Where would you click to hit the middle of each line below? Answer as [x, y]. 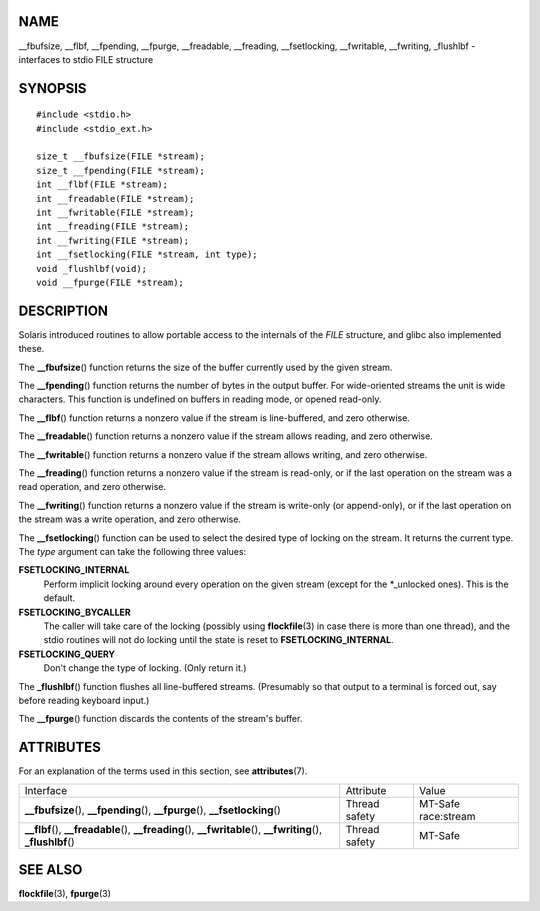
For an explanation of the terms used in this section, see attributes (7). [163, 771]
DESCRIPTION [63, 310]
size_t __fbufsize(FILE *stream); [120, 156]
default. [59, 598]
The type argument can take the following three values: [132, 551]
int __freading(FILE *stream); [113, 226]
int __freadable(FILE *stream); [115, 198]
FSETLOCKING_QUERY [66, 654]
